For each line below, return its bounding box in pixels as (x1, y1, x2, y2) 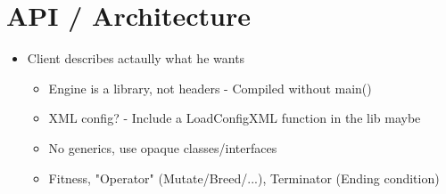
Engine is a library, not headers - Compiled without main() (48, 78, 372, 97)
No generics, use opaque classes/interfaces (48, 138, 277, 157)
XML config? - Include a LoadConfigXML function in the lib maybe (48, 109, 421, 127)
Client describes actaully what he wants (27, 49, 245, 68)
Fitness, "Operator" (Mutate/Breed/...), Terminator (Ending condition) (48, 168, 440, 187)
